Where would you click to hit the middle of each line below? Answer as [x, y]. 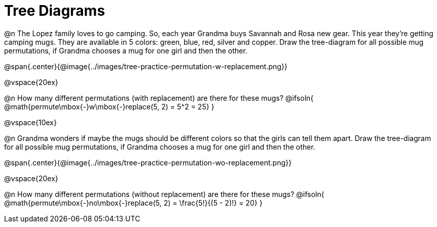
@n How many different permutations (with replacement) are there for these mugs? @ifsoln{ [159, 98]
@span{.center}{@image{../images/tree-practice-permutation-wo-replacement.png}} [148, 162]
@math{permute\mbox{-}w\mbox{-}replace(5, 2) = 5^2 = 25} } [109, 106]
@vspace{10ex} [31, 122]
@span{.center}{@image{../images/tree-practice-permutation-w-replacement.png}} [146, 66]
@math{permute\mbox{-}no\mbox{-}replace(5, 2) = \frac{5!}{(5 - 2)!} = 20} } [133, 203]
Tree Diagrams [55, 11]
